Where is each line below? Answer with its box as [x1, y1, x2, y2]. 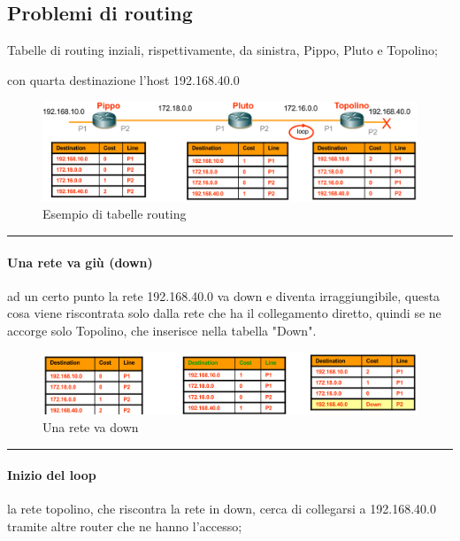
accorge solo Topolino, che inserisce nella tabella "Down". [7, 321, 317, 340]
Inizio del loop [7, 466, 96, 484]
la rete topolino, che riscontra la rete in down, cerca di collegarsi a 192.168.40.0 [7, 499, 436, 518]
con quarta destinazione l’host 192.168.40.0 [7, 70, 240, 89]
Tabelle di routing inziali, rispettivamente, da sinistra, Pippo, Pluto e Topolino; [7, 41, 438, 59]
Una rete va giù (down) [7, 252, 153, 271]
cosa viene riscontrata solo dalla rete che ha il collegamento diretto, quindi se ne [7, 304, 441, 322]
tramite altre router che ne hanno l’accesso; [7, 517, 242, 536]
